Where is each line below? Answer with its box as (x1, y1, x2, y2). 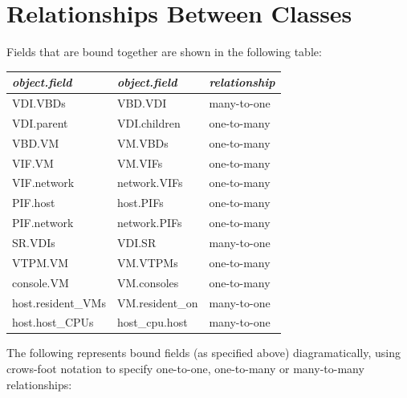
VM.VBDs (116, 134, 169, 151)
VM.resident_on (116, 294, 198, 311)
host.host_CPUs (12, 314, 94, 331)
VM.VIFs (116, 154, 163, 171)
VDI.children (116, 114, 181, 131)
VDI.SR (116, 234, 157, 250)
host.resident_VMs (12, 294, 106, 311)
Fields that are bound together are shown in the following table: (6, 43, 322, 60)
